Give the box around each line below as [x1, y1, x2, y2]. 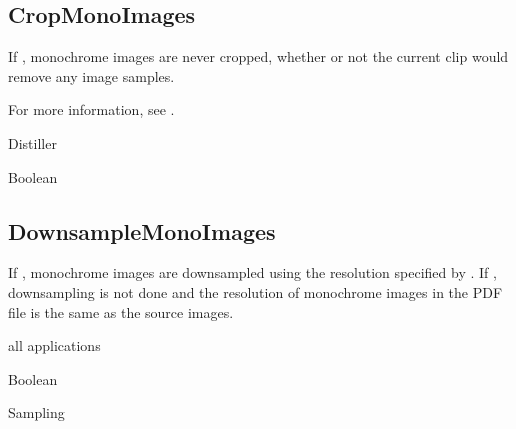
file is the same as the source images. [8, 301, 234, 322]
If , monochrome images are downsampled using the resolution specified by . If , [8, 262, 497, 283]
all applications [8, 335, 101, 356]
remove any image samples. [8, 65, 175, 86]
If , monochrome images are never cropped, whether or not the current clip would [8, 46, 509, 67]
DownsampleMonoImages [8, 215, 276, 246]
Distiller [8, 132, 57, 153]
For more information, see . [8, 99, 175, 120]
